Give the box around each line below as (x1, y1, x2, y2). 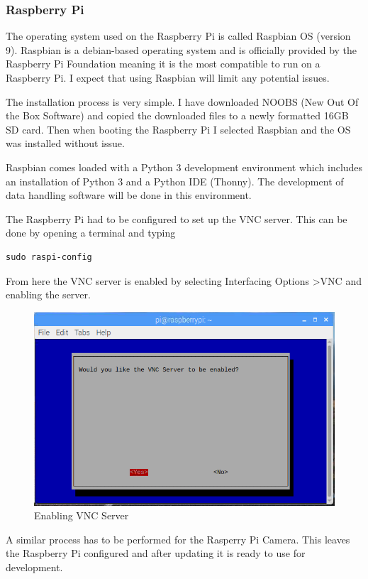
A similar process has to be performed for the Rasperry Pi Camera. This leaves (6, 531, 350, 546)
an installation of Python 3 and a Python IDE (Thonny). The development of (6, 173, 344, 188)
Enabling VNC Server (34, 508, 129, 523)
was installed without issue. (6, 136, 125, 151)
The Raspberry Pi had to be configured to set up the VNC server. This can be (6, 211, 347, 226)
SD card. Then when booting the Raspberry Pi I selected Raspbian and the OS (6, 121, 351, 136)
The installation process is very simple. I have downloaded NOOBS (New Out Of (6, 94, 359, 109)
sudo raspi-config (6, 251, 92, 262)
